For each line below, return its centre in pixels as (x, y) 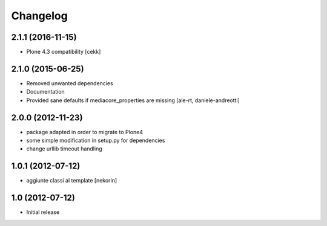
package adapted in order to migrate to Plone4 (85, 132)
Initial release (43, 212)
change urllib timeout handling (64, 149)
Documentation (45, 92)
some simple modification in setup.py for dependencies (96, 140)
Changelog (39, 16)
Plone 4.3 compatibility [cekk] (64, 52)
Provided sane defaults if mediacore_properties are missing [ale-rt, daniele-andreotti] (133, 100)
